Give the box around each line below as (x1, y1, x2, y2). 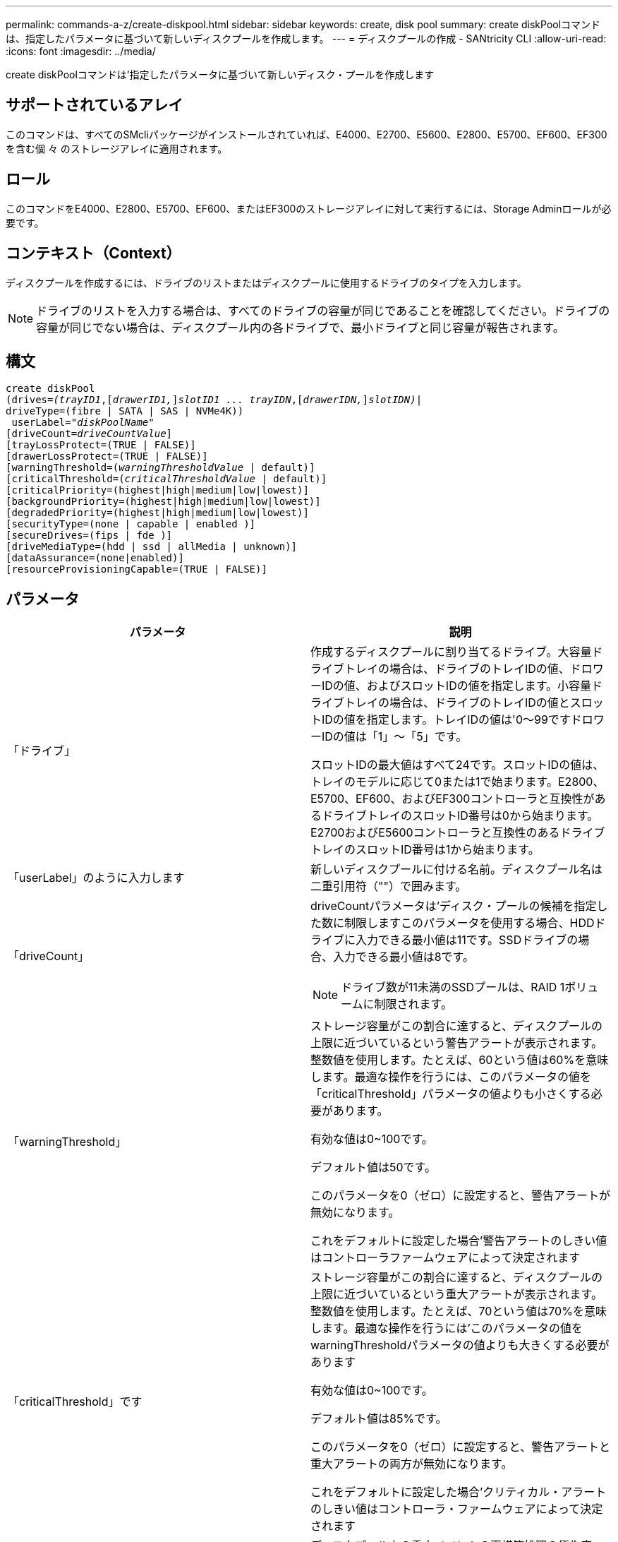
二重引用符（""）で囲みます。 (310, 879, 467, 894)
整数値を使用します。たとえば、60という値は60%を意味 (310, 1053, 609, 1068)
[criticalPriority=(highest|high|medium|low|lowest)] (6, 484, 309, 496)
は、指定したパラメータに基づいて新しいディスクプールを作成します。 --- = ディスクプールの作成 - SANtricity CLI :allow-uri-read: (6, 32, 607, 44)
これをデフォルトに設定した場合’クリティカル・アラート (310, 1485, 607, 1500)
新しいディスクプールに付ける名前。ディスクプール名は (310, 862, 602, 877)
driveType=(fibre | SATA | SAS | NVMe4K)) (6, 405, 244, 417)
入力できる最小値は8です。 (333, 950, 474, 964)
